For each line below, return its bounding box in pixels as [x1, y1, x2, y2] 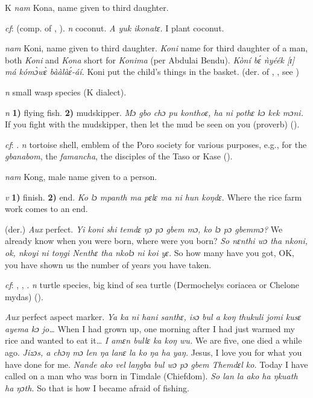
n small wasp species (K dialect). [5, 85, 127, 98]
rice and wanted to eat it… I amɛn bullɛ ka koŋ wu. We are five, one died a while [5, 334, 302, 347]
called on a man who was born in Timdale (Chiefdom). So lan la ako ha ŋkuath [5, 370, 298, 382]
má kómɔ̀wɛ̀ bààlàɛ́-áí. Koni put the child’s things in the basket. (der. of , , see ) [5, 65, 299, 78]
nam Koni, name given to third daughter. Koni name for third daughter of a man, [5, 42, 308, 54]
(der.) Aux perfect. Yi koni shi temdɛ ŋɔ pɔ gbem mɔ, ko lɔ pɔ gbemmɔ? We [5, 222, 283, 235]
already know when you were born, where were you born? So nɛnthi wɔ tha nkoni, [5, 234, 308, 247]
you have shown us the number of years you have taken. [5, 258, 212, 271]
